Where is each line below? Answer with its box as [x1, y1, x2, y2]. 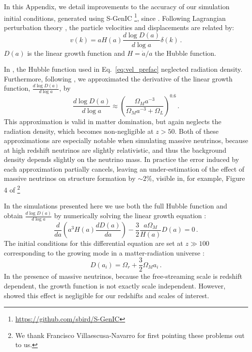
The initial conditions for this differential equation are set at [4, 238, 183, 248]
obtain [4, 210, 23, 221]
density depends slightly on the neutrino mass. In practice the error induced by [4, 154, 239, 164]
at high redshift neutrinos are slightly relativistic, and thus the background [4, 144, 227, 155]
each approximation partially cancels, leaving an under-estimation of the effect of [4, 163, 245, 174]
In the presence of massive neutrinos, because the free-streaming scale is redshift [4, 271, 242, 281]
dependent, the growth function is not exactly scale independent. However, [4, 280, 226, 290]
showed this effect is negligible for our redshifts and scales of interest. [4, 290, 209, 300]
